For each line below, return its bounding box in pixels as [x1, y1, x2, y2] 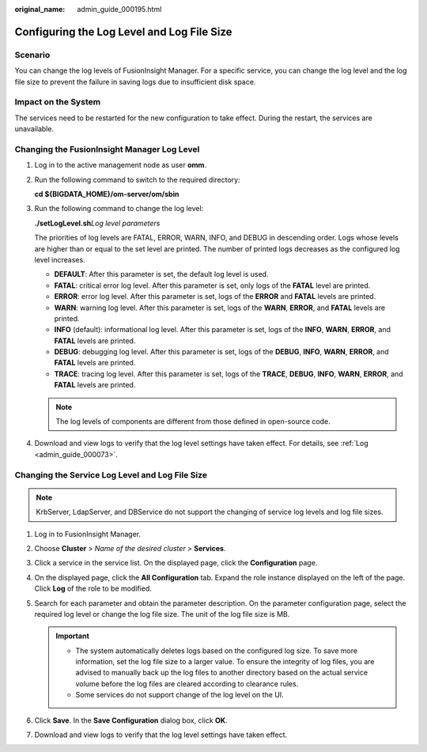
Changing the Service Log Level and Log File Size [14, 469, 207, 480]
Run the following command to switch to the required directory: [34, 175, 240, 184]
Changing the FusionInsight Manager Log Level [14, 143, 200, 154]
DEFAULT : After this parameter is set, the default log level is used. [54, 270, 269, 279]
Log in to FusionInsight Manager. [34, 529, 142, 538]
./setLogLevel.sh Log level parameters [34, 218, 161, 228]
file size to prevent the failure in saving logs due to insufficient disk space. [14, 77, 256, 86]
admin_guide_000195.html [77, 5, 162, 13]
